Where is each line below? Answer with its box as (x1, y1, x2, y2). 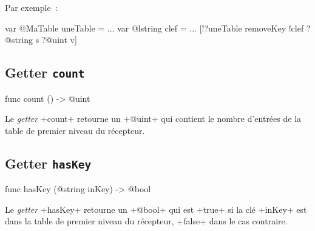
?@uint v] (41, 33, 77, 46)
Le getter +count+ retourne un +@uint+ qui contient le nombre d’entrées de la (5, 112, 302, 125)
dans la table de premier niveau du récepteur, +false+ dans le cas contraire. (5, 215, 288, 227)
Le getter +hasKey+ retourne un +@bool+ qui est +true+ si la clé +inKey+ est (5, 203, 307, 215)
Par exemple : (5, 1, 58, 13)
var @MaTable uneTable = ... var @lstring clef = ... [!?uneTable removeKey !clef (5, 21, 304, 34)
